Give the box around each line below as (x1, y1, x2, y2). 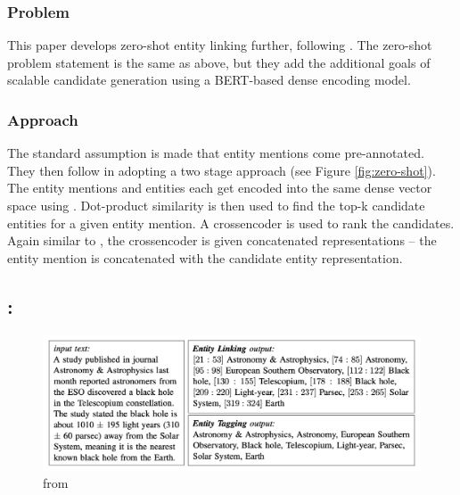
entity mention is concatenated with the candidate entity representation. (7, 248, 403, 267)
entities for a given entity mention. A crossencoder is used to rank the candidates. (7, 213, 455, 232)
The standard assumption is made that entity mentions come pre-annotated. (7, 144, 424, 162)
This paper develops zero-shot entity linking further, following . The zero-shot (7, 36, 432, 54)
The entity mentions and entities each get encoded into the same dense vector (7, 178, 432, 197)
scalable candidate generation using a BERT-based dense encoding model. (7, 70, 411, 89)
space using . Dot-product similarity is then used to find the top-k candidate (7, 196, 425, 214)
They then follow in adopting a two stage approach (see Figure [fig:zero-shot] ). (7, 161, 436, 179)
